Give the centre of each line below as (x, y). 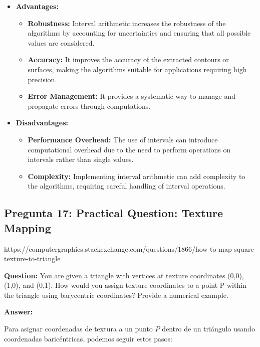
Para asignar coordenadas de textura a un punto (78, 329)
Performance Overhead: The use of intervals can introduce (123, 139)
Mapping (28, 227)
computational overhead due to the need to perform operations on (129, 149)
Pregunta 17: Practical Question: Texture (113, 213)
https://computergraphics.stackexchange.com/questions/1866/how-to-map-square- (130, 248)
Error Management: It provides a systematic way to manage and (132, 96)
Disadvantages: (42, 123)
